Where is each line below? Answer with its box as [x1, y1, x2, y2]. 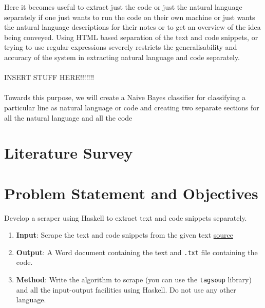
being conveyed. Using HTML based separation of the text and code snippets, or [4, 31, 258, 42]
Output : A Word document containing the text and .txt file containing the [16, 246, 258, 257]
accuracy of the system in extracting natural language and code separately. [4, 51, 240, 62]
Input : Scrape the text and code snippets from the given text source [16, 229, 234, 240]
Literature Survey [4, 142, 133, 163]
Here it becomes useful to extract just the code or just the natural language [4, 2, 242, 12]
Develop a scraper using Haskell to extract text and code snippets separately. [4, 212, 247, 223]
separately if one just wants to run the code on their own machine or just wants [4, 11, 255, 22]
